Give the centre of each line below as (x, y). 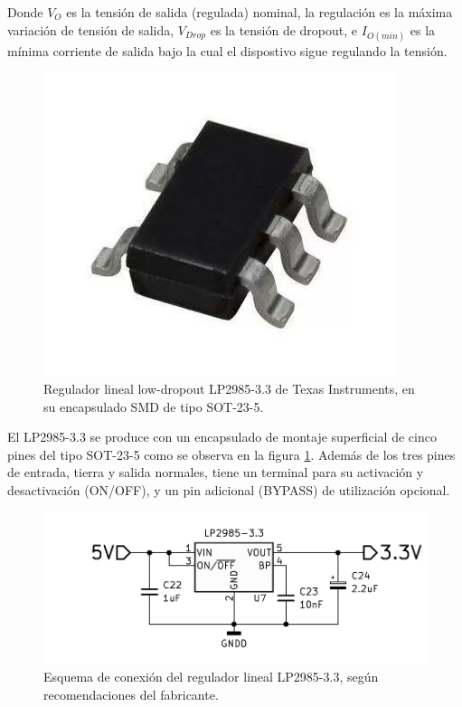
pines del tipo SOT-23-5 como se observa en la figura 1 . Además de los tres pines (231, 454)
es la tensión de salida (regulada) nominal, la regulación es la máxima (259, 12)
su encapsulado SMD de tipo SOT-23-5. (154, 406)
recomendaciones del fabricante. (131, 694)
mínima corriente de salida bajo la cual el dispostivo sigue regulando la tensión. (227, 50)
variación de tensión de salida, (91, 29)
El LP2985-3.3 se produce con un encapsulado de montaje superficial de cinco (222, 437)
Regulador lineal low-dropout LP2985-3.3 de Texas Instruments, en (229, 388)
